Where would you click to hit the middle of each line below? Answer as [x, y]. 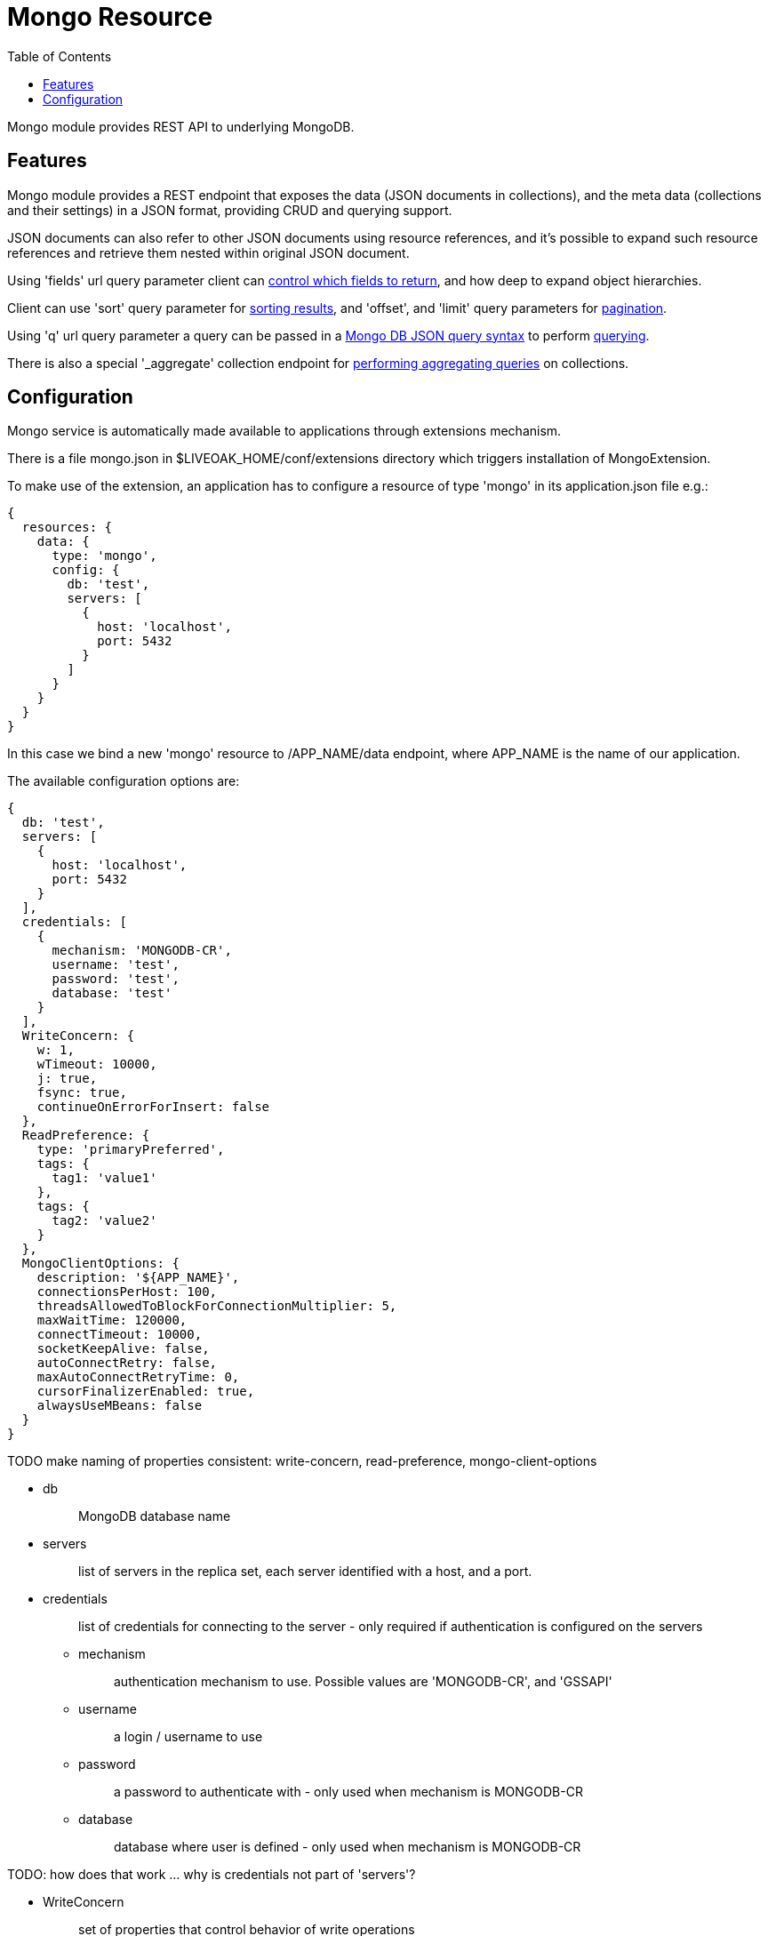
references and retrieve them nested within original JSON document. [208, 252]
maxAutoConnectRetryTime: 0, [138, 1377]
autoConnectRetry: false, [127, 1363]
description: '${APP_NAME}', [138, 1278]
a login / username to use [188, 1737]
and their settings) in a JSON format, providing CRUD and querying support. [230, 210]
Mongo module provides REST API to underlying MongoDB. [181, 126]
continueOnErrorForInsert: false [153, 1107]
